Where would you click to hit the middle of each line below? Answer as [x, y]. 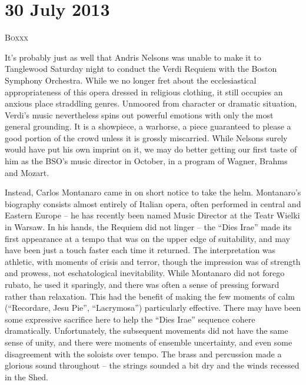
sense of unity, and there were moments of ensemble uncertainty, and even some [149, 342]
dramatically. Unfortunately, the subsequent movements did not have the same [147, 331]
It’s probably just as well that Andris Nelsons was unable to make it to [133, 57]
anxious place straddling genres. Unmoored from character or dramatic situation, [151, 103]
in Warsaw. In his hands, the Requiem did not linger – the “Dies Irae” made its [148, 227]
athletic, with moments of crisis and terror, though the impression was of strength [153, 261]
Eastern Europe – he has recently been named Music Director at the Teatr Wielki [152, 215]
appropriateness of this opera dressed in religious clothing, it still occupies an [144, 92]
